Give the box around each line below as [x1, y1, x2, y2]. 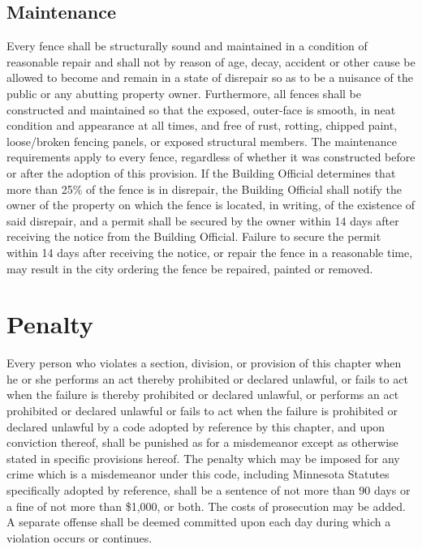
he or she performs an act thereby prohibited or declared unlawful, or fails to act [6, 370, 408, 387]
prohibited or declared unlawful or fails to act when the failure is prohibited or [6, 402, 398, 419]
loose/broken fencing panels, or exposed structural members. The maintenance [6, 132, 397, 149]
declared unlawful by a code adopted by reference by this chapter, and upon [6, 418, 385, 435]
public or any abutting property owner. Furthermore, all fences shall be [6, 84, 362, 101]
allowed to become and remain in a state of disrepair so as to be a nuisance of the [6, 69, 413, 86]
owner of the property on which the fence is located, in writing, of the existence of [6, 196, 416, 213]
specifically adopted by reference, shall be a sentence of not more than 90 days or [6, 481, 411, 498]
